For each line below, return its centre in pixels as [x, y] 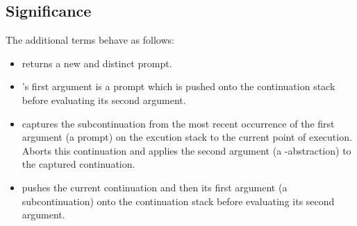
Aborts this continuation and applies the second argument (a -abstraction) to [186, 150]
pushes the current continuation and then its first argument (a [155, 187]
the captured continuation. [78, 164]
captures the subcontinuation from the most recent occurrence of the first [178, 123]
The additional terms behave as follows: [90, 40]
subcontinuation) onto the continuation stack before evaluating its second [178, 201]
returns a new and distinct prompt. [97, 63]
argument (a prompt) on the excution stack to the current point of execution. [187, 137]
